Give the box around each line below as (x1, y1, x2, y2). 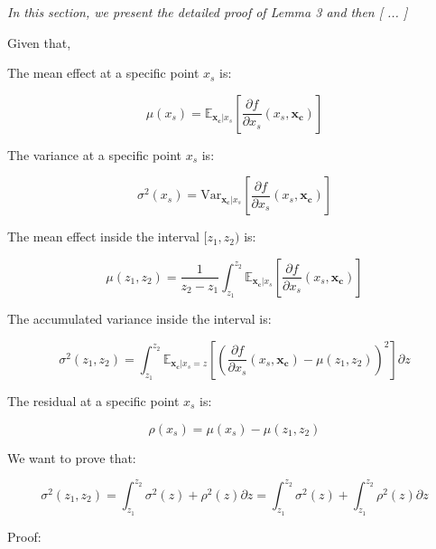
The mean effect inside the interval (7, 227, 199, 246)
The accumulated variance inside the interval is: (7, 309, 272, 328)
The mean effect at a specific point (7, 63, 199, 82)
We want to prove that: (7, 448, 136, 467)
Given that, (7, 33, 71, 52)
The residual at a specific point (7, 391, 180, 410)
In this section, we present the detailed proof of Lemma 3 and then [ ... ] (7, 3, 408, 21)
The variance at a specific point (7, 145, 181, 164)
